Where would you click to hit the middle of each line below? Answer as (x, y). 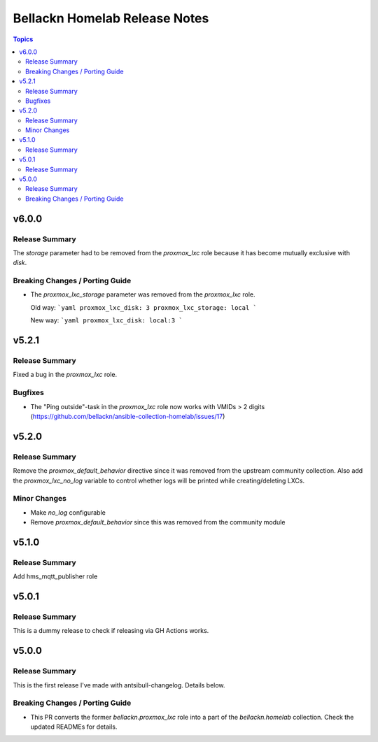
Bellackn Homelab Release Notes (111, 18)
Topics (23, 39)
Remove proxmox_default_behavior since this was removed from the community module (158, 522)
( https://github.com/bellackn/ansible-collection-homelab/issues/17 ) (128, 416)
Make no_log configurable (68, 512)
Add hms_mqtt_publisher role (55, 576)
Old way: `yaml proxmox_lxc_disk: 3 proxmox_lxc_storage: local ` (143, 307)
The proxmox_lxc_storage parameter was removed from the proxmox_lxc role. (143, 294)
